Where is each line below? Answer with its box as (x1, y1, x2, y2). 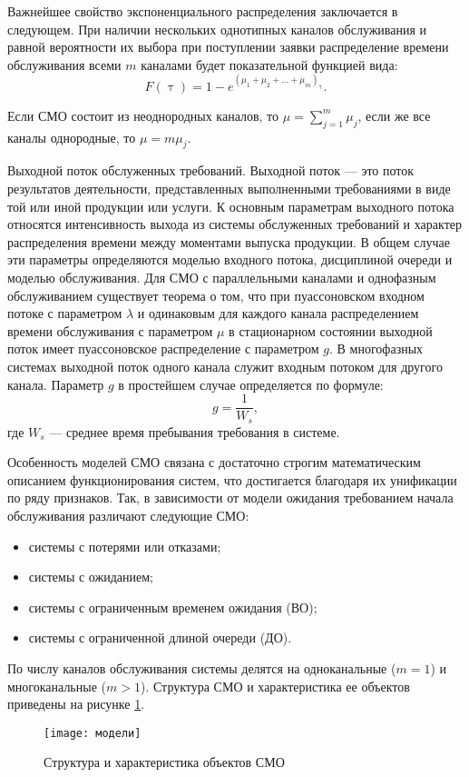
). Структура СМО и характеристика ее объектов (140, 676, 410, 695)
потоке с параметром (7, 304, 122, 323)
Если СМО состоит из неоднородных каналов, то (7, 105, 279, 125)
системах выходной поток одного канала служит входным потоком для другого (7, 356, 443, 375)
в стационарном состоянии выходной (229, 321, 433, 340)
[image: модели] (44, 726, 142, 740)
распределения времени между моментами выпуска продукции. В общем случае (7, 232, 450, 251)
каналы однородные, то (7, 127, 136, 146)
